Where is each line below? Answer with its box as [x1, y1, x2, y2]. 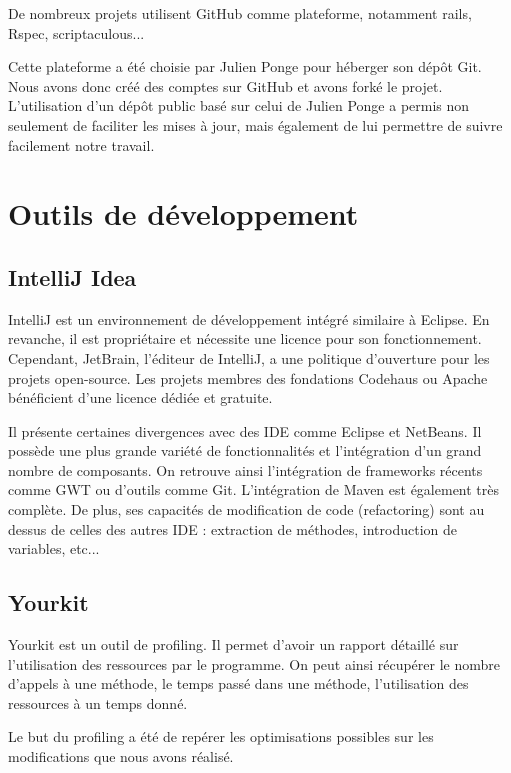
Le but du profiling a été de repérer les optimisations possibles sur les [8, 726, 434, 747]
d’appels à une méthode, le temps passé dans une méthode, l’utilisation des [8, 673, 469, 694]
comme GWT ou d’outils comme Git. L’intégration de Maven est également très [8, 479, 500, 500]
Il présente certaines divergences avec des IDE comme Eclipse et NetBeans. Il [8, 420, 482, 441]
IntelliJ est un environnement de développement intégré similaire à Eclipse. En [8, 308, 490, 329]
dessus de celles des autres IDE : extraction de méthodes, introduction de [8, 518, 458, 539]
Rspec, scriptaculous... [8, 22, 145, 43]
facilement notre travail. [8, 134, 155, 155]
